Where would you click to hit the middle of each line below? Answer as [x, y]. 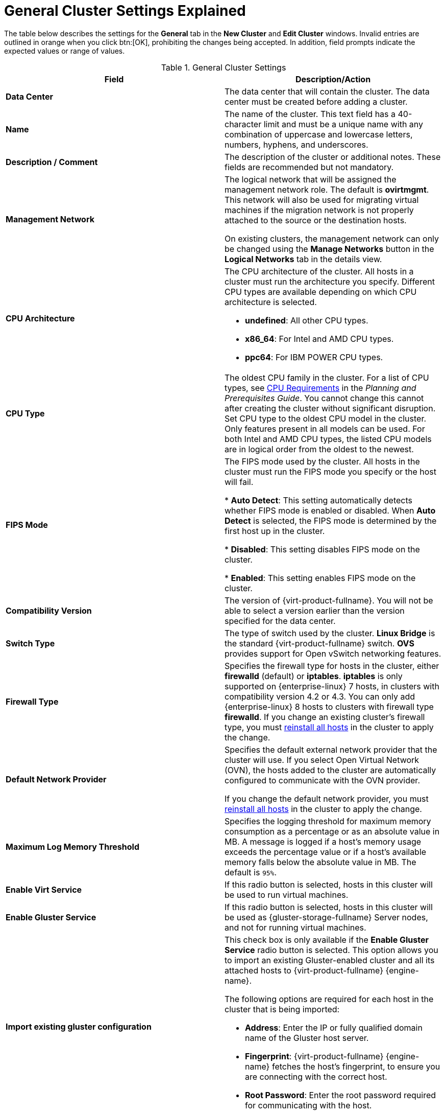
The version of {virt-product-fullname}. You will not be [329, 600]
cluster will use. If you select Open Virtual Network [322, 760]
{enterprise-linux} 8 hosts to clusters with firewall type [329, 706]
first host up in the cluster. [275, 531]
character [243, 124]
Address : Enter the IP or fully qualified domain [334, 1027]
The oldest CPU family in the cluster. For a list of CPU [327, 377]
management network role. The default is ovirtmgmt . [327, 189]
